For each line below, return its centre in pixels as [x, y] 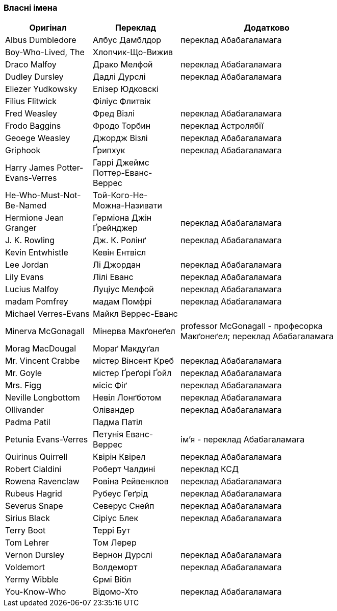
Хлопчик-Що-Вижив [133, 52]
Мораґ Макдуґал [126, 349]
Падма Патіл [118, 422]
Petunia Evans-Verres [47, 440]
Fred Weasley [31, 114]
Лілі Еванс [113, 277]
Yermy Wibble [32, 580]
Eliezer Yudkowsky [41, 89]
